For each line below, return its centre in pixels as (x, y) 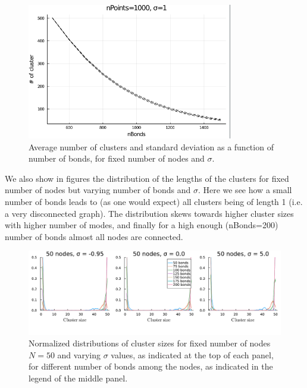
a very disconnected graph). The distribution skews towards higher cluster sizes (149, 213)
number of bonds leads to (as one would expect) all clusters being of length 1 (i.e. (154, 201)
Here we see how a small (248, 190)
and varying (79, 354)
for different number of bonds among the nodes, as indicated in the (151, 366)
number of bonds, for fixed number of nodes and (117, 158)
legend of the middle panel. (78, 378)
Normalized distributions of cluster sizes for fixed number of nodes (150, 343)
